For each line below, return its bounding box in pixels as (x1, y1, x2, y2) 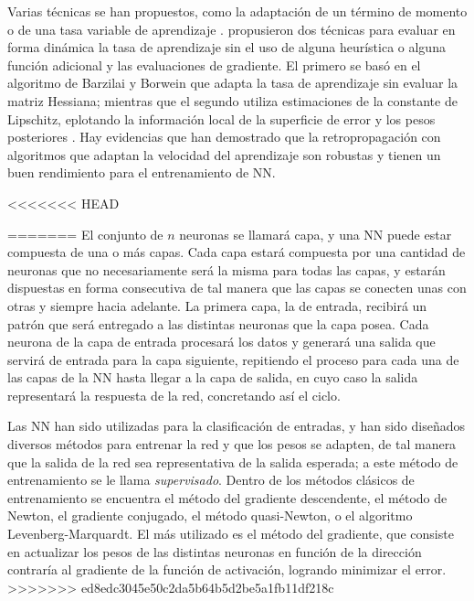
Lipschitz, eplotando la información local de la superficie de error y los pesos (7, 109, 436, 128)
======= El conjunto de (7, 224, 163, 243)
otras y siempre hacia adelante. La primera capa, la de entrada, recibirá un (7, 295, 427, 315)
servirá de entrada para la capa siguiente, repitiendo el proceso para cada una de (7, 349, 459, 369)
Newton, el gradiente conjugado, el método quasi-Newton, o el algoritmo (7, 506, 413, 525)
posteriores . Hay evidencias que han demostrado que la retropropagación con (7, 127, 441, 146)
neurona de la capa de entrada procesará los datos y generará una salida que (7, 332, 436, 351)
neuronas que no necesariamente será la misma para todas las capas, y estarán (7, 260, 446, 279)
